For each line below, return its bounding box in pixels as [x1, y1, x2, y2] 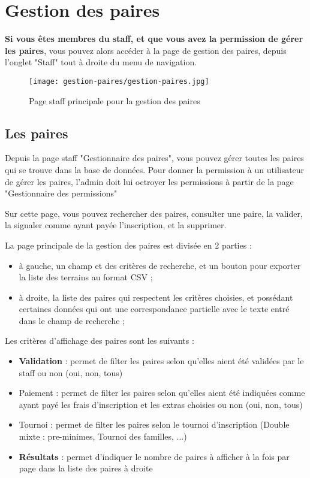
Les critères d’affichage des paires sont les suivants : [5, 334, 194, 347]
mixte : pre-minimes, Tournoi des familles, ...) [19, 430, 187, 443]
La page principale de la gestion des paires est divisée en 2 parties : [5, 238, 252, 251]
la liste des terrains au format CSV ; [19, 271, 153, 283]
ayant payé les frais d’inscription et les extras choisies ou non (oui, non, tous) [19, 398, 303, 410]
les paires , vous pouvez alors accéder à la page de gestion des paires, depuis [5, 44, 287, 56]
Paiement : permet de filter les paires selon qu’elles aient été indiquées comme [19, 386, 305, 399]
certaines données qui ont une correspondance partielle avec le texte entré [19, 302, 290, 315]
